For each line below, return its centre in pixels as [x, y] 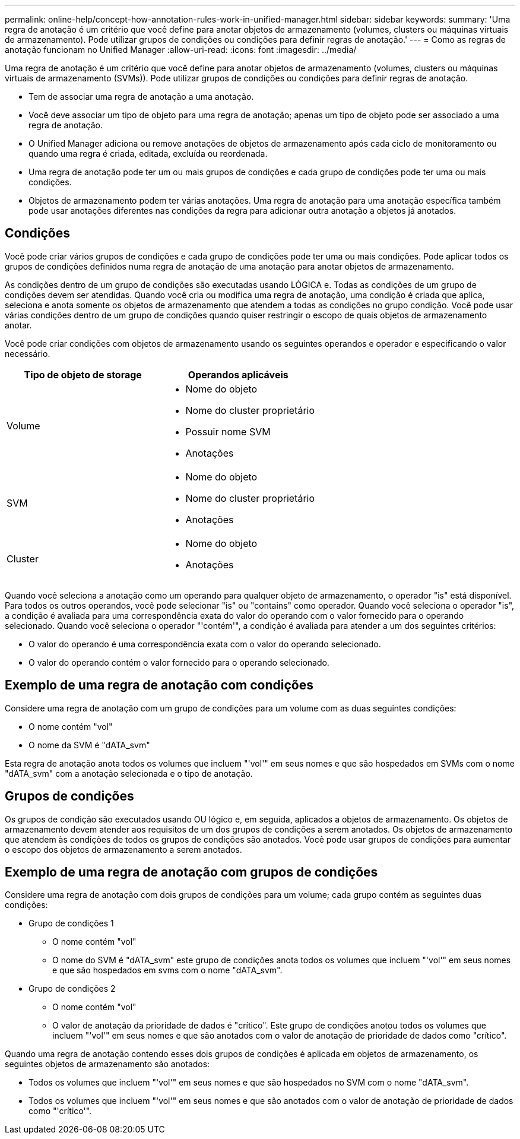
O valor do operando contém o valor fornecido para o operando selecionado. [179, 662]
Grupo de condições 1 [71, 923]
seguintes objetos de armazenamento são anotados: [107, 1064]
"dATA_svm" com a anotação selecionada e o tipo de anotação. [129, 773]
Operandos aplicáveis [238, 374]
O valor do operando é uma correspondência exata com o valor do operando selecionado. [205, 644]
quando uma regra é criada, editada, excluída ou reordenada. [148, 154]
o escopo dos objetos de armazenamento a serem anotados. [123, 849]
